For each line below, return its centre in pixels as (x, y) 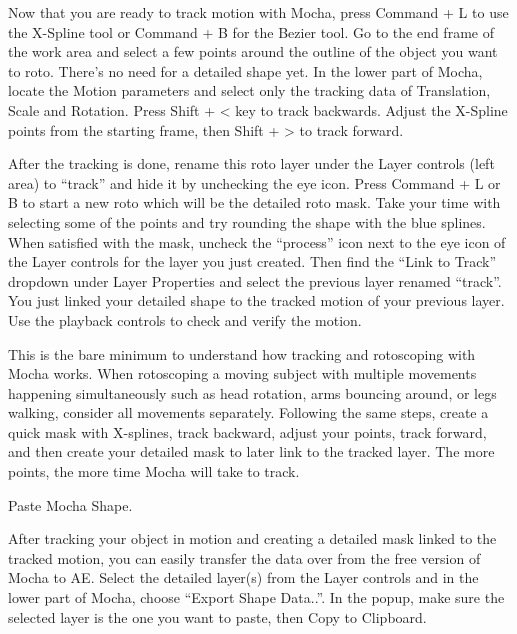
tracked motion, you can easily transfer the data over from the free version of (244, 557)
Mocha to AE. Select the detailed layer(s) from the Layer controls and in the (243, 577)
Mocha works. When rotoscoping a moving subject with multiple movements (242, 373)
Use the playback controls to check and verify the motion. (185, 319)
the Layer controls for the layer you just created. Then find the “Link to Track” (252, 261)
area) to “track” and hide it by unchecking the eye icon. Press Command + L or (254, 182)
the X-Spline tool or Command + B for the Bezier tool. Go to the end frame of (251, 31)
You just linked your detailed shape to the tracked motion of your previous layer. (256, 300)
